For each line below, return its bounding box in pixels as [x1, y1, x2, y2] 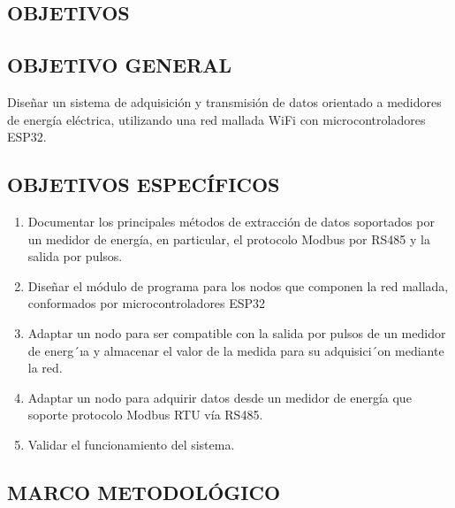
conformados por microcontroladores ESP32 [27, 294, 266, 312]
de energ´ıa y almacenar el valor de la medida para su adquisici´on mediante [27, 341, 444, 359]
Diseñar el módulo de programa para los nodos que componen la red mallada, [27, 276, 449, 295]
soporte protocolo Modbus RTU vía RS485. [27, 405, 263, 424]
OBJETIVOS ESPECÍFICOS [7, 171, 280, 198]
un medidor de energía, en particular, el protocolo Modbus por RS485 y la [27, 229, 430, 248]
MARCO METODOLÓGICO [7, 478, 281, 505]
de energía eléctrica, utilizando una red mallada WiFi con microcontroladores [7, 110, 426, 128]
